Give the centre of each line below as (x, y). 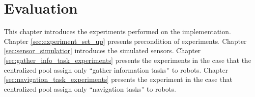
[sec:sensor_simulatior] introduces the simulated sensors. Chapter (102, 50)
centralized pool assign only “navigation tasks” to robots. (90, 88)
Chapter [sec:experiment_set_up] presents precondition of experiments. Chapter (125, 41)
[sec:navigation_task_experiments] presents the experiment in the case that (118, 79)
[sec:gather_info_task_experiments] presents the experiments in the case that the (128, 60)
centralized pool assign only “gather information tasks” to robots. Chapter (116, 69)
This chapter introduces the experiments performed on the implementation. (118, 31)
